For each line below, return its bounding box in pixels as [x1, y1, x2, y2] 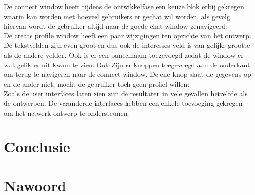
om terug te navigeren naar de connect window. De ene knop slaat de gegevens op [4, 69, 251, 79]
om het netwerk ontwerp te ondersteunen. [4, 107, 129, 118]
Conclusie [4, 136, 70, 157]
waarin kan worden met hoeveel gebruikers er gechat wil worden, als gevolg [4, 11, 231, 21]
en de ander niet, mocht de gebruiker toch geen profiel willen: [4, 78, 190, 89]
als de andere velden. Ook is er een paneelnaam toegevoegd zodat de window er [4, 49, 244, 60]
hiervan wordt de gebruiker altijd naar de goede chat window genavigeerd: [4, 21, 227, 31]
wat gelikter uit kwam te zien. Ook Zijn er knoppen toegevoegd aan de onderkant [4, 59, 250, 69]
